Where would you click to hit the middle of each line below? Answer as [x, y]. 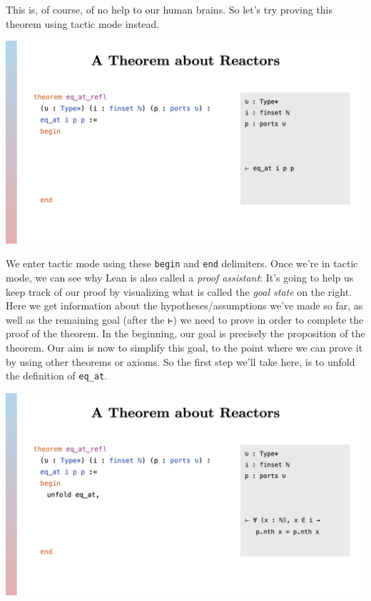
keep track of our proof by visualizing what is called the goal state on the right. [179, 291]
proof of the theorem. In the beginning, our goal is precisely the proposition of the [185, 333]
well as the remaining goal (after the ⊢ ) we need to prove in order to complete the [185, 319]
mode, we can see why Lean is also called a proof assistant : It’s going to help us [180, 277]
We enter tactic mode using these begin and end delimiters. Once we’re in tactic [182, 263]
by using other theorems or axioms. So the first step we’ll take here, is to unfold [181, 361]
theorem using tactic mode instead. [83, 23]
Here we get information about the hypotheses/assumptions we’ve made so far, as [184, 306]
